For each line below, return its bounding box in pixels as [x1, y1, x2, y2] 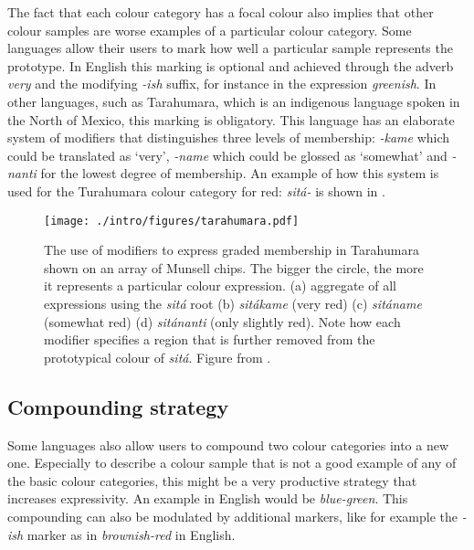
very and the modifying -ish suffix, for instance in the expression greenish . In [7, 74, 437, 93]
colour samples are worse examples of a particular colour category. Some [7, 20, 412, 39]
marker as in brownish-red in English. [26, 524, 236, 544]
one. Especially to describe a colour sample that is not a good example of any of [7, 453, 457, 472]
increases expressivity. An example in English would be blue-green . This [7, 489, 408, 508]
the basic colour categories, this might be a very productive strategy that [7, 471, 417, 490]
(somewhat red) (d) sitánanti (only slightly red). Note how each [44, 312, 401, 331]
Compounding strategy [7, 392, 229, 420]
